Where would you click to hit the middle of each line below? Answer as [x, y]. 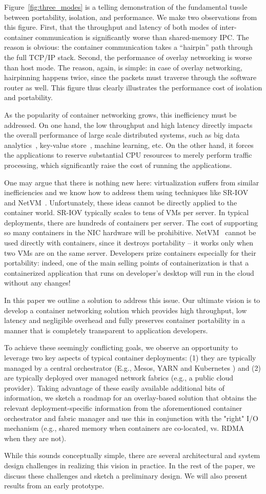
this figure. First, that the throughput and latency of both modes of [111, 27]
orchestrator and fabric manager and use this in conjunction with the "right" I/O [131, 418]
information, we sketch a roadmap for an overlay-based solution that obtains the [130, 398]
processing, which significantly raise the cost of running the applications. [118, 165]
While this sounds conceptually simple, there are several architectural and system [132, 455]
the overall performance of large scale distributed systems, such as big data [122, 135]
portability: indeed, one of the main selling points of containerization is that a [127, 263]
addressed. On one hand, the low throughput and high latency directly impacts [128, 125]
